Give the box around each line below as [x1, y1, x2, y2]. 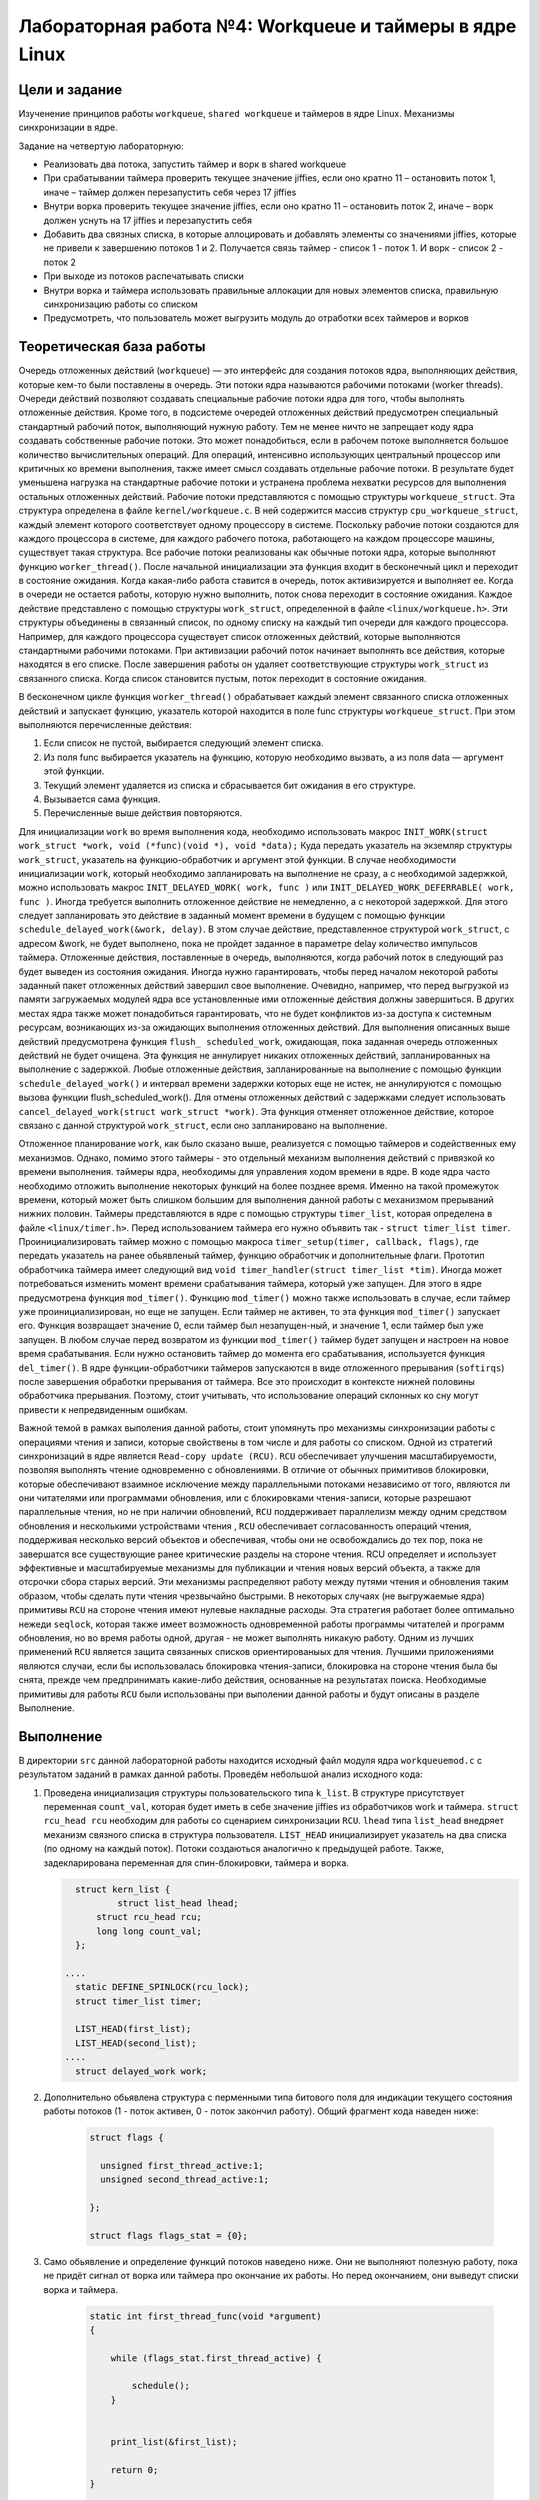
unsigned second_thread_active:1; [100, 2174, 270, 2185]
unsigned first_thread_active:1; [100, 2160, 264, 2171]
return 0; [110, 2464, 159, 2475]
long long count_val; [96, 1925, 202, 1937]
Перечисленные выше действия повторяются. [43, 807, 243, 819]
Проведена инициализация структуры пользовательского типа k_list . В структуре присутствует [43, 1786, 465, 1799]
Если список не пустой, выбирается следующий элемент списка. [43, 737, 324, 749]
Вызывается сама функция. [43, 793, 161, 805]
